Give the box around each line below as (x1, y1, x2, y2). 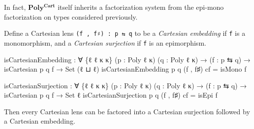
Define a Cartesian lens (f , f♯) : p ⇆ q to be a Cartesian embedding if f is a (4, 28, 246, 38)
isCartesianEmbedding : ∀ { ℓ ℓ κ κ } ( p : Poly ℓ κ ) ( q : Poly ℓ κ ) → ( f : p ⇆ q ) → (4, 54, 251, 64)
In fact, (4, 2, 26, 12)
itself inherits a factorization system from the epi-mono (58, 2, 224, 12)
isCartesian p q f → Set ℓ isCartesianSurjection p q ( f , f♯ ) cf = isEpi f (4, 90, 218, 100)
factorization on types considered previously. (4, 11, 138, 22)
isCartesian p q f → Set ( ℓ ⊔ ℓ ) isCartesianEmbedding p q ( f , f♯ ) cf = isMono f (4, 64, 247, 74)
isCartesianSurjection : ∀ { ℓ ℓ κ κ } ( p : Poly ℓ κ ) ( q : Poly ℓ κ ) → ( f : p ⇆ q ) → (4, 80, 247, 90)
